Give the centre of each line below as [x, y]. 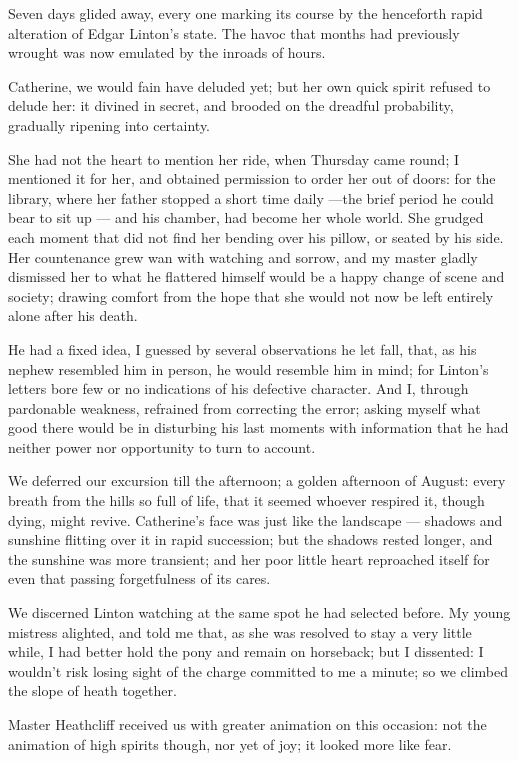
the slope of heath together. [92, 690]
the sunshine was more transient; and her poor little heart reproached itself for [249, 558]
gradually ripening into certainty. [109, 124]
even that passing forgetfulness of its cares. [139, 578]
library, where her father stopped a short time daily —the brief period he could [251, 197]
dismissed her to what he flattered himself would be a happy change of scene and [256, 276]
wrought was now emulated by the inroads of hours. [167, 52]
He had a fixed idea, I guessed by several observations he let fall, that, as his [242, 348]
